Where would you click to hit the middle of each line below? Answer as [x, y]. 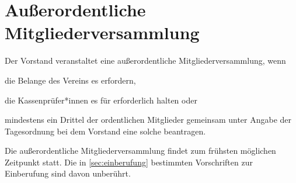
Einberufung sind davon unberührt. [68, 173]
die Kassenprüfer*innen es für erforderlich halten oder [101, 100]
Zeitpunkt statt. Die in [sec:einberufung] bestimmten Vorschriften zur [129, 162]
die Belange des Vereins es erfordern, [70, 80]
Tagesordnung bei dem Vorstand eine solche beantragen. [105, 131]
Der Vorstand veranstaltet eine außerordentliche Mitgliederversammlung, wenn [145, 61]
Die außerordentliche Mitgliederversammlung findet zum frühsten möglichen [140, 151]
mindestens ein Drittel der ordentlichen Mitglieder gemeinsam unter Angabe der [148, 120]
